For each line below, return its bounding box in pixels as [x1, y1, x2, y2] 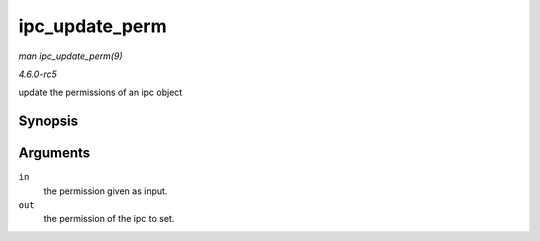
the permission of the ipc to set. [43, 213, 175, 225]
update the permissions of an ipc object [18, 86, 183, 99]
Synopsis [18, 113, 79, 130]
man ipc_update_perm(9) [18, 50, 124, 62]
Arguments [18, 145, 91, 162]
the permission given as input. [43, 185, 168, 197]
